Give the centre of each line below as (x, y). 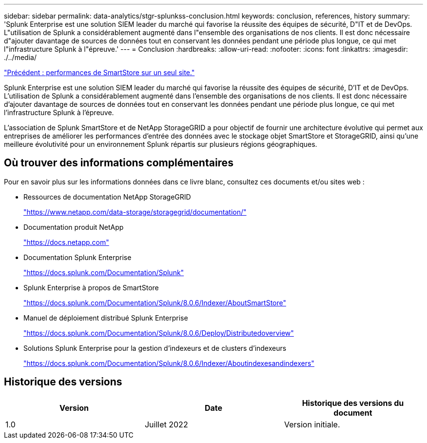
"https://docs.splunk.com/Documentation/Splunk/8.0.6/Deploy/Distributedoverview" (159, 333)
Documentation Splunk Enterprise (78, 257)
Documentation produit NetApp (74, 227)
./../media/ (20, 57)
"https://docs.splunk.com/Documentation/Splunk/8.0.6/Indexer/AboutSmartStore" (155, 302)
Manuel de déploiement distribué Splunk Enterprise (106, 318)
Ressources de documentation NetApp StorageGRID (107, 197)
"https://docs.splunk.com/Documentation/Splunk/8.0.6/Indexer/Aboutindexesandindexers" (169, 363)
